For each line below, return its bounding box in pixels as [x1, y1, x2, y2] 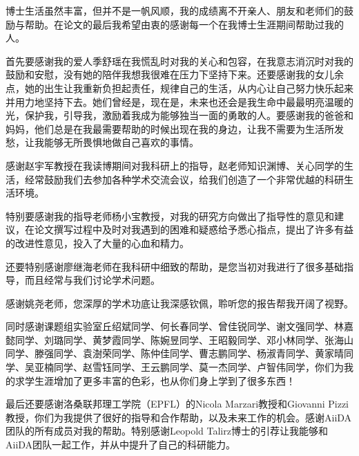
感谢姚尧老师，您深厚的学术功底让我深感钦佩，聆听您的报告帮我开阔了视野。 [6, 295, 353, 310]
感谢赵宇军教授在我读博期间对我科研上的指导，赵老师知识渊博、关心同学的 [6, 158, 344, 172]
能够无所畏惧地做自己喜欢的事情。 [43, 135, 199, 149]
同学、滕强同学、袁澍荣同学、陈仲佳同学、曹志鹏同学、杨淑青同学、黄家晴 [6, 346, 344, 361]
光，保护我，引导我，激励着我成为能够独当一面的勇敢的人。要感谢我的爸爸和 [6, 108, 353, 122]
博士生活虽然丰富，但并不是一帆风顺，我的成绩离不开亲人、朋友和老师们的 [6, 3, 344, 17]
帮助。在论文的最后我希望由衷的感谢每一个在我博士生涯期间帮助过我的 [24, 17, 344, 31]
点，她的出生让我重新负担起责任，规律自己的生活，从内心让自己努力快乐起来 [6, 80, 353, 95]
